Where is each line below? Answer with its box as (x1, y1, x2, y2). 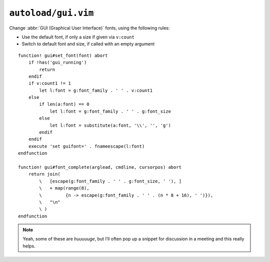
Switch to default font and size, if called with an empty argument (21, 41, 155, 47)
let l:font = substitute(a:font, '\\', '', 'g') (49, 122, 171, 128)
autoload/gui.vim (9, 7, 94, 18)
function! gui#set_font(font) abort (18, 52, 108, 58)
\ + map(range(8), (39, 185, 89, 191)
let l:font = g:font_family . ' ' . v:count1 (39, 87, 152, 93)
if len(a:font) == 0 (39, 101, 89, 107)
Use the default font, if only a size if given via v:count (21, 34, 134, 40)
